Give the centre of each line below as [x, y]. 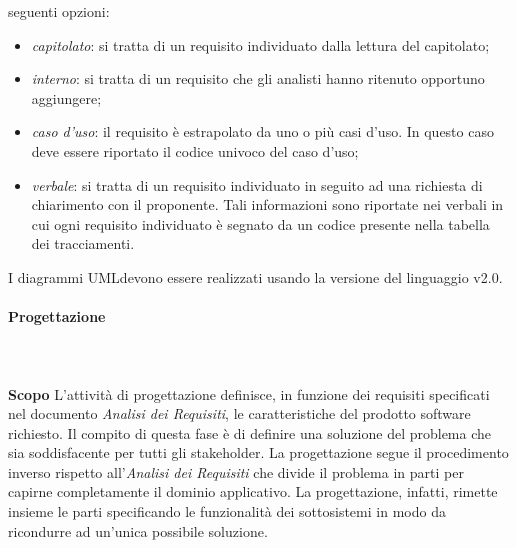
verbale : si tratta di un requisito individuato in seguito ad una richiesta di [257, 184]
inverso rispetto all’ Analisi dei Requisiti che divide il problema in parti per [236, 471]
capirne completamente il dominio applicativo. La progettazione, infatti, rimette [253, 491]
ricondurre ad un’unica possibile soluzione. [138, 530]
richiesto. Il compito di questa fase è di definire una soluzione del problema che [250, 432]
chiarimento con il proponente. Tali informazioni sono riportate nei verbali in [267, 204]
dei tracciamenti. [83, 243]
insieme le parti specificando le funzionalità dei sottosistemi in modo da [227, 511]
